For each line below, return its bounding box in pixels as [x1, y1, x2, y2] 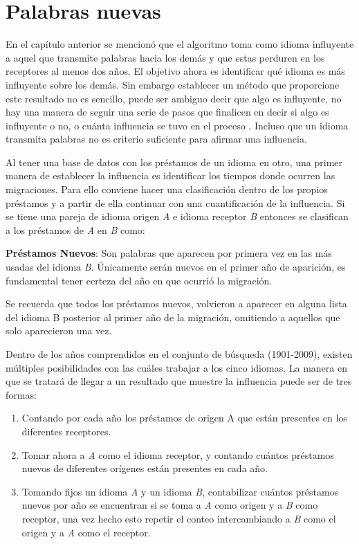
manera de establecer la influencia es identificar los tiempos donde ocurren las [6, 168, 335, 183]
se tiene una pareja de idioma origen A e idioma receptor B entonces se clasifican [6, 209, 349, 224]
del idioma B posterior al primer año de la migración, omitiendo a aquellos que [6, 309, 340, 324]
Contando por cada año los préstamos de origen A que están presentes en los [21, 410, 347, 425]
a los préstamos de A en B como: [6, 222, 145, 237]
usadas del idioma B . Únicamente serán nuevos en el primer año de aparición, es [6, 260, 346, 274]
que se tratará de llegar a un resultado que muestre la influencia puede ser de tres [6, 374, 352, 388]
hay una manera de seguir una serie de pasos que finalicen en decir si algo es [6, 105, 329, 119]
